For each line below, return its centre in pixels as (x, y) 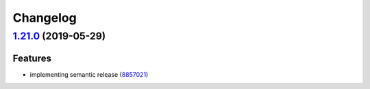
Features (32, 58)
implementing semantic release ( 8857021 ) (89, 74)
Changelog (45, 18)
